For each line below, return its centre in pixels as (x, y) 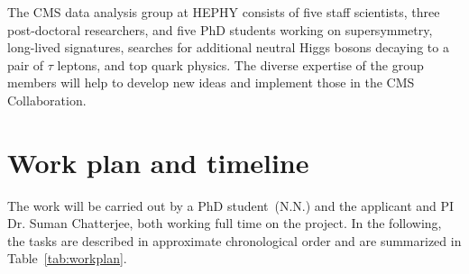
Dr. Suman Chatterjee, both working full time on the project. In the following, (225, 223)
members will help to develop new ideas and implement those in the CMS (211, 82)
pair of (26, 64)
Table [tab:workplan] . (67, 258)
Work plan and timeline (158, 162)
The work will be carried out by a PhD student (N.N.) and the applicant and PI (231, 205)
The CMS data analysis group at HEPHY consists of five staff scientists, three (224, 12)
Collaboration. (47, 100)
